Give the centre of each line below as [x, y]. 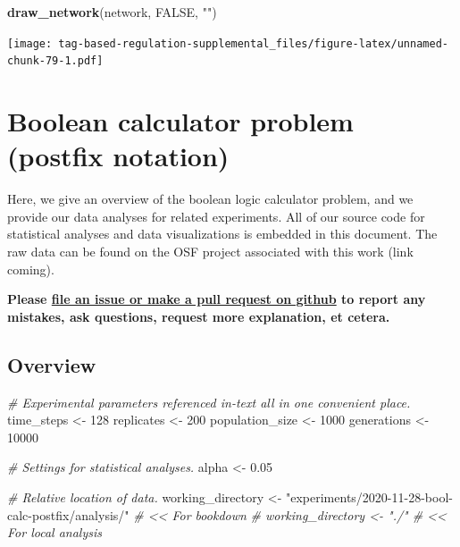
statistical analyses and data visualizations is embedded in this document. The [222, 234]
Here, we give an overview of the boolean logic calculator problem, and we [210, 199]
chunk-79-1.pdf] [55, 61]
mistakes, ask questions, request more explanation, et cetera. [199, 316]
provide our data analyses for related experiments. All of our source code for [216, 216]
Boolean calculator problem [180, 121]
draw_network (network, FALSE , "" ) [112, 12]
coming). [31, 269]
